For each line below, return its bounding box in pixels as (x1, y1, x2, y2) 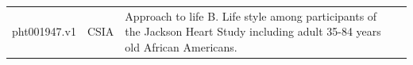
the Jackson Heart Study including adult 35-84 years (125, 23, 381, 40)
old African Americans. (125, 38, 237, 55)
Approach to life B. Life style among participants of (125, 7, 377, 24)
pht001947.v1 (12, 23, 76, 40)
